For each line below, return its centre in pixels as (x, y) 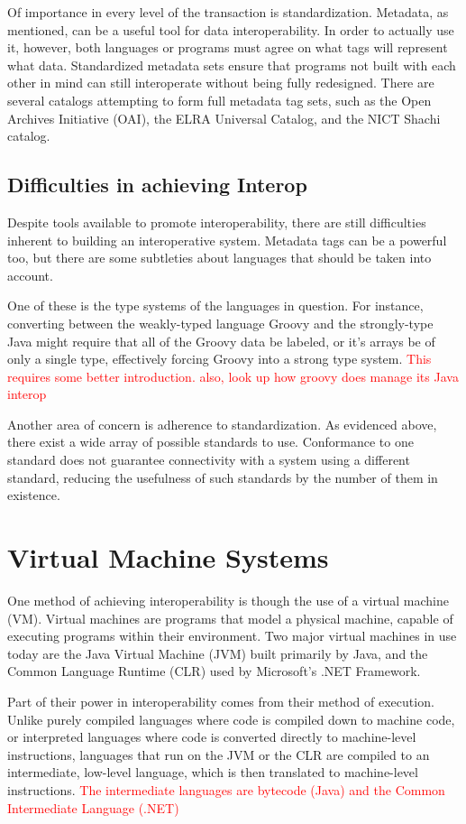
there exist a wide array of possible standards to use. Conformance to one (210, 442)
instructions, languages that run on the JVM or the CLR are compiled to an (219, 754)
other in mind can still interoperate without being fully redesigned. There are (221, 83)
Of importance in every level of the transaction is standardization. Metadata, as (228, 12)
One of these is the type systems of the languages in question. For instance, (215, 306)
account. (30, 275)
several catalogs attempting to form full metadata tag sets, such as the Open (219, 100)
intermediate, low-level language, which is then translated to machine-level (213, 772)
